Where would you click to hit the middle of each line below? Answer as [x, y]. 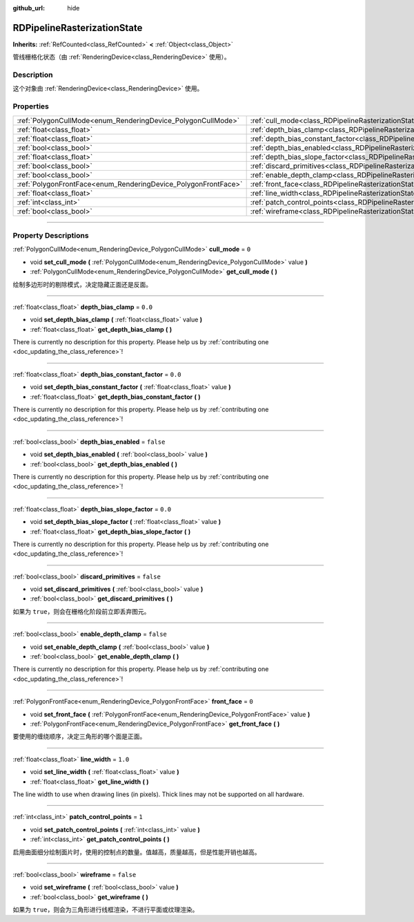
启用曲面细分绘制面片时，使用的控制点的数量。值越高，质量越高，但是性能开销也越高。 [137, 852]
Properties [31, 106]
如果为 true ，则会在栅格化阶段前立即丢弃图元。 [81, 611]
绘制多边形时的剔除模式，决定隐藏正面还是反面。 [82, 284]
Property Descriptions [51, 235]
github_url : [29, 8]
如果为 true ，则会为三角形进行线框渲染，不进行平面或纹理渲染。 [106, 910]
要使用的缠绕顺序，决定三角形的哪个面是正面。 [79, 737]
